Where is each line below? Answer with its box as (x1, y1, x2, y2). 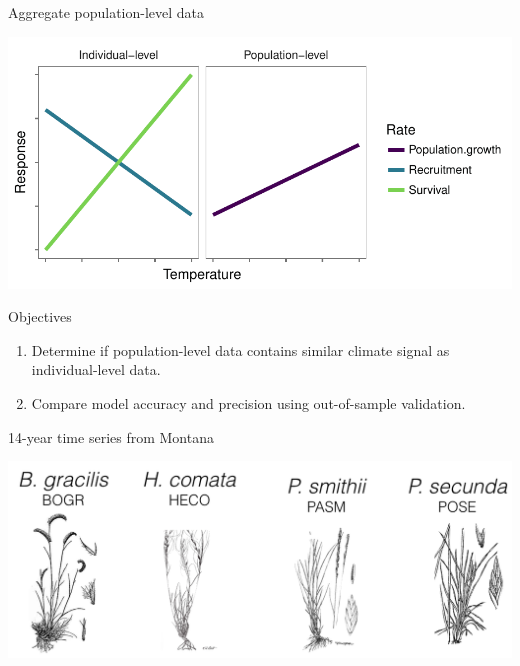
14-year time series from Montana (8, 426, 214, 447)
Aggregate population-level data (8, 2, 205, 22)
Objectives (8, 306, 72, 327)
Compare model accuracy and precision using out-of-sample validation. (31, 392, 466, 413)
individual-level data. (31, 359, 161, 380)
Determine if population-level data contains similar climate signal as (31, 339, 450, 360)
